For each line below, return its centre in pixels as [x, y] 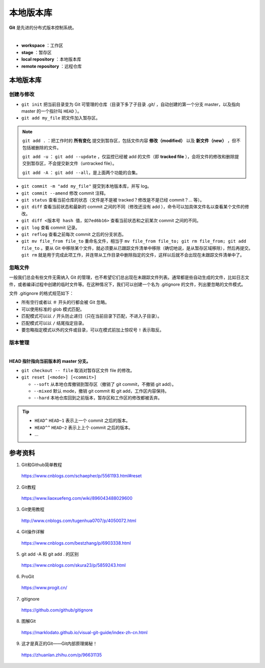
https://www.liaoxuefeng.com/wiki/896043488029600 [77, 498]
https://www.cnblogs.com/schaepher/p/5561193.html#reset [81, 476]
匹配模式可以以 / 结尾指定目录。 [54, 323]
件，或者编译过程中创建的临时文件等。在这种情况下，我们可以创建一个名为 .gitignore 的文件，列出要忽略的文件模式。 [127, 284]
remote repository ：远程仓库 [52, 66]
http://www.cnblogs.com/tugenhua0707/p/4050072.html [79, 521]
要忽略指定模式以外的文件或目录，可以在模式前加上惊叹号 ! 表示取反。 [93, 330]
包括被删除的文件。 [42, 147]
